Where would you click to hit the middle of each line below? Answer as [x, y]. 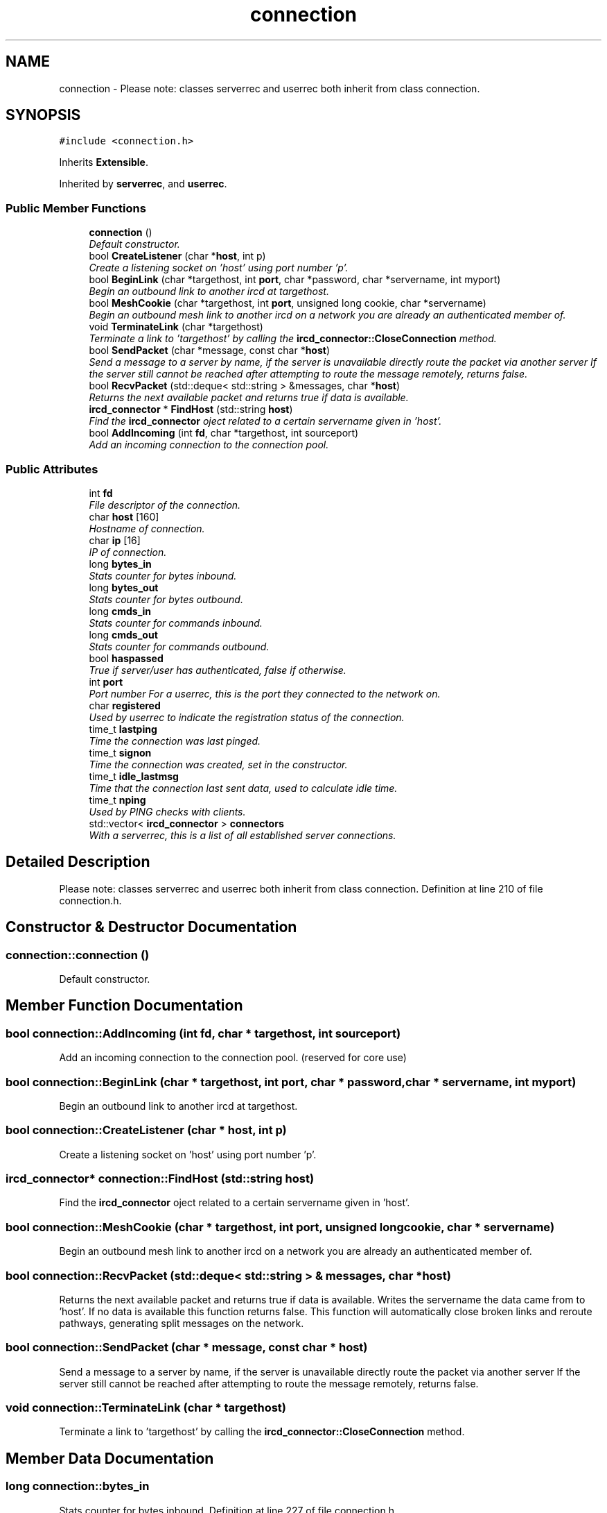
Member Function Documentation [124, 1006]
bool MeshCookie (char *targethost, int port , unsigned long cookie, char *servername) [288, 303]
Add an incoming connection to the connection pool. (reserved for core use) [233, 1058]
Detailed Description [78, 862]
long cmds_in [120, 611]
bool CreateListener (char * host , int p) [177, 256]
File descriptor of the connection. [165, 505]
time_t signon [120, 752]
